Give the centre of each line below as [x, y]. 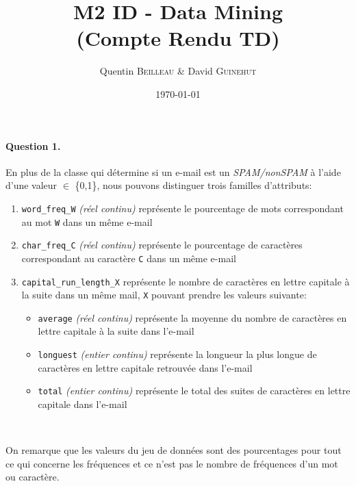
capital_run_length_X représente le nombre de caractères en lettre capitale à [186, 281]
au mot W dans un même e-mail [87, 221]
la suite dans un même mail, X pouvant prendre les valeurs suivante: [164, 295]
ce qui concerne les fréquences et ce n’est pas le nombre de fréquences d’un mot [172, 463]
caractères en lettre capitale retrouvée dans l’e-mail [145, 367]
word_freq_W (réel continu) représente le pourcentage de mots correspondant [182, 208]
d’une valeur [31, 185]
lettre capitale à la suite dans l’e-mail [116, 331]
